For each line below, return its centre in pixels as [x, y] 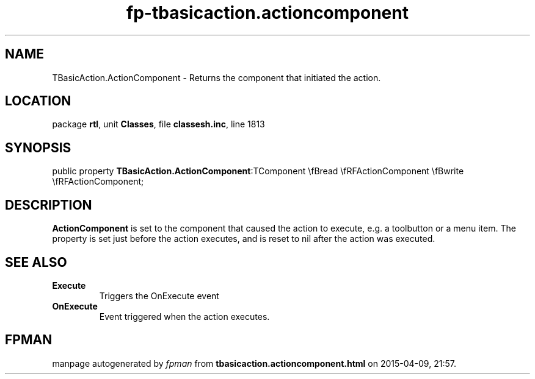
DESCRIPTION [49, 205]
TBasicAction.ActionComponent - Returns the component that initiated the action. [217, 77]
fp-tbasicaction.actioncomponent [267, 13]
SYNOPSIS [38, 147]
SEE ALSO [36, 262]
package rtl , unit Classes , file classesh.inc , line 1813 [158, 124]
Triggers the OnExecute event [159, 296]
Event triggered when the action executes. [184, 316]
